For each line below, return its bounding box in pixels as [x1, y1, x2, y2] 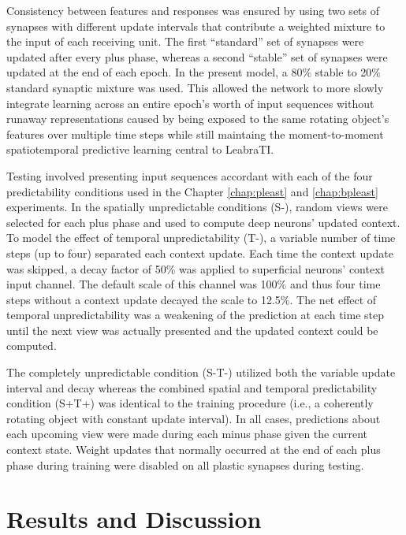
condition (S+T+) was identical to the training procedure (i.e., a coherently [6, 395, 374, 411]
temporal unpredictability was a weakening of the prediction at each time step [6, 307, 384, 323]
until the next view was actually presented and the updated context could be [6, 321, 378, 338]
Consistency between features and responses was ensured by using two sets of [6, 2, 380, 18]
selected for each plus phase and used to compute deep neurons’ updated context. [6, 214, 400, 230]
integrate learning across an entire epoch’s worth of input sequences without [6, 95, 374, 111]
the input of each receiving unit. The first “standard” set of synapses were [6, 33, 364, 50]
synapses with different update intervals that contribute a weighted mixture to [6, 17, 386, 34]
